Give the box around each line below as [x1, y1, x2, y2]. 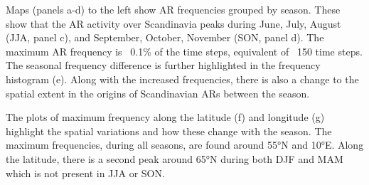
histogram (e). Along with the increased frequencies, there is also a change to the [6, 71, 359, 86]
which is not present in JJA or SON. [6, 165, 165, 180]
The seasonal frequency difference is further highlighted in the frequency [6, 58, 321, 73]
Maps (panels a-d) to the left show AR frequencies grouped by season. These [6, 2, 341, 16]
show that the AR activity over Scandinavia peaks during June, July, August [6, 16, 341, 31]
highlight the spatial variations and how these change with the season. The [6, 123, 332, 138]
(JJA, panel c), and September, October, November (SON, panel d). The [6, 30, 324, 45]
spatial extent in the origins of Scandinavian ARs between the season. [6, 85, 310, 100]
